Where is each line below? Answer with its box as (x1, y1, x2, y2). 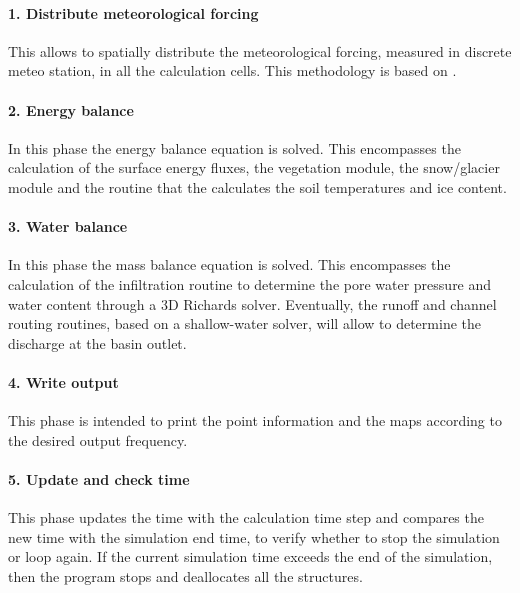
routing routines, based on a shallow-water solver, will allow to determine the (8, 313, 481, 334)
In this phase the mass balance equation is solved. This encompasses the (8, 254, 451, 275)
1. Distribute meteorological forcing (8, 2, 259, 23)
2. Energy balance (8, 99, 134, 120)
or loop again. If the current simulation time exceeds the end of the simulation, (8, 546, 493, 567)
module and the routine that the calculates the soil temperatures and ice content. (8, 176, 507, 197)
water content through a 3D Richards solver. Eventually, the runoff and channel (8, 293, 497, 314)
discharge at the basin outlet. (8, 332, 187, 353)
